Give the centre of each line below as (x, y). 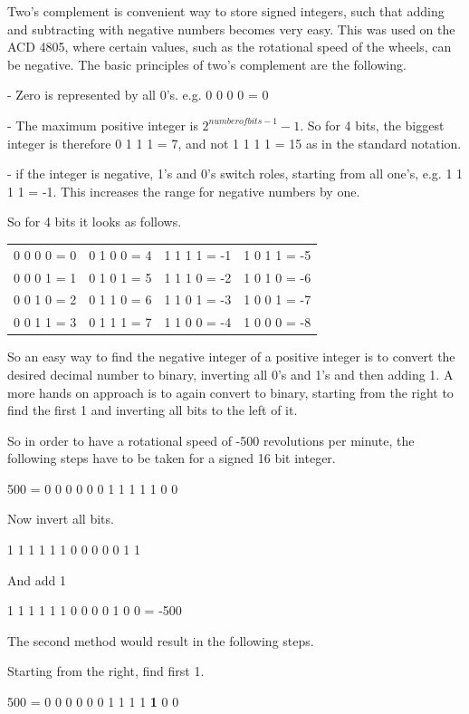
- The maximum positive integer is (103, 125)
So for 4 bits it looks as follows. (95, 222)
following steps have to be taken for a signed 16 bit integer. (172, 458)
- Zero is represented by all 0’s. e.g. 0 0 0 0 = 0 (138, 95)
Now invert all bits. (61, 519)
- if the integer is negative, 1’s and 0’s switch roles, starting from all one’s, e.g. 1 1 (235, 174)
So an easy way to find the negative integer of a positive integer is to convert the (231, 357)
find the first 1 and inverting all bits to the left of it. (153, 410)
